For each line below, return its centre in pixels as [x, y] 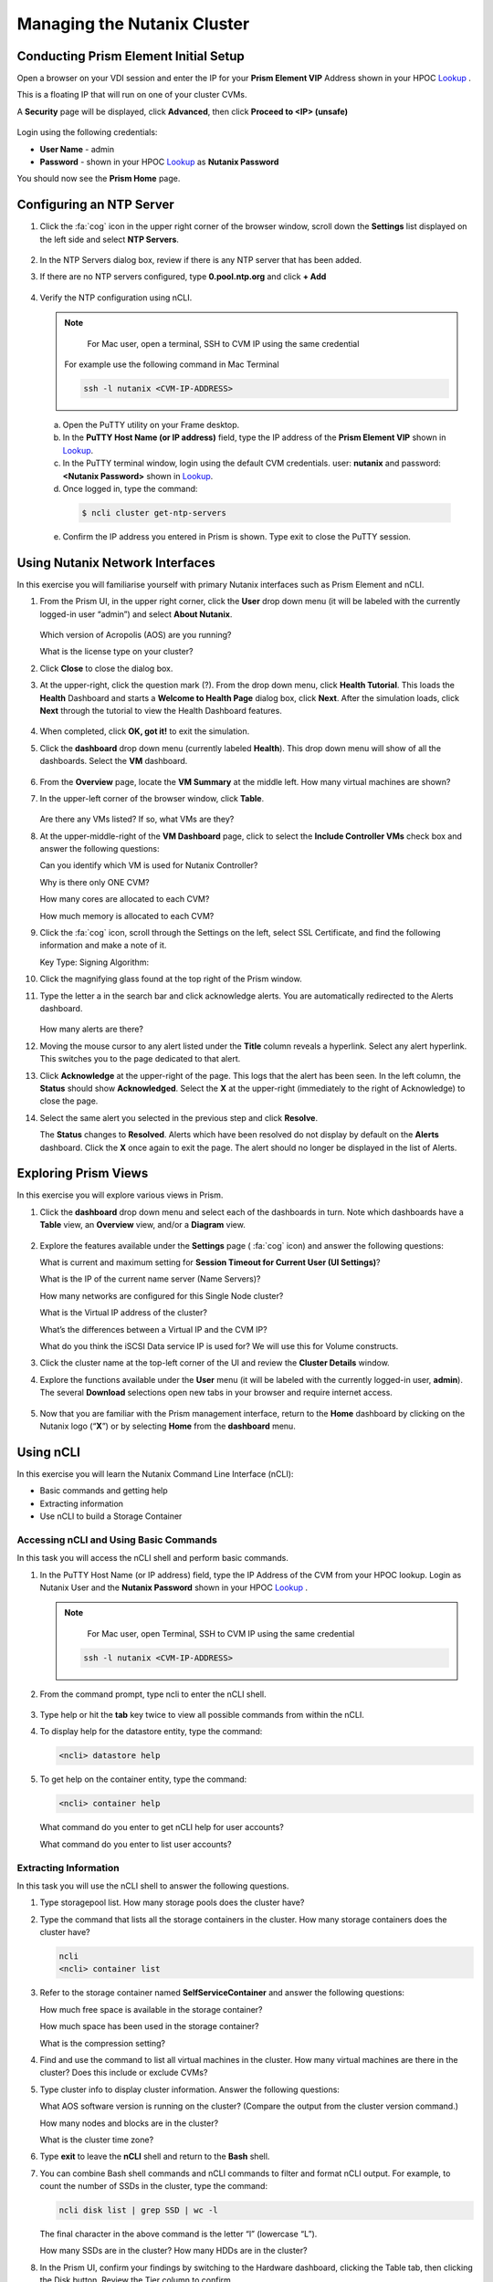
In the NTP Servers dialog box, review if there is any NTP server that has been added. [201, 260]
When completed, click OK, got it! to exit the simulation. [145, 731]
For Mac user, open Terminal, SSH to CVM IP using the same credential [221, 1633]
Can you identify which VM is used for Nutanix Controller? [149, 865]
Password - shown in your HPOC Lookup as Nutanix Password [159, 162]
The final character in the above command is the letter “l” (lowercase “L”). [178, 2234]
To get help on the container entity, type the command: [143, 1779]
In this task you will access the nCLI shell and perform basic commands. [153, 1558]
